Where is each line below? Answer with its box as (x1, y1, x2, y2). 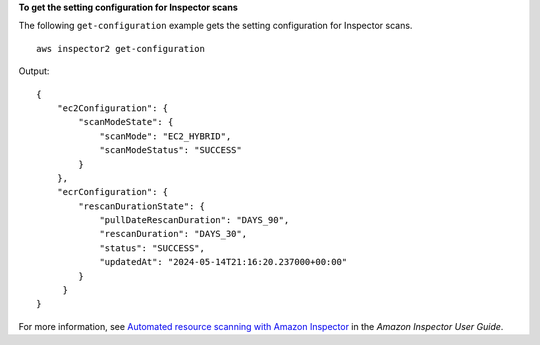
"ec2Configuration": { (56, 102, 169, 114)
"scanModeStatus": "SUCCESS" (99, 145, 242, 156)
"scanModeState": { (78, 116, 174, 128)
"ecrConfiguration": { (56, 186, 169, 198)
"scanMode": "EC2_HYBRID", (99, 130, 232, 142)
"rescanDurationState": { (78, 200, 205, 212)
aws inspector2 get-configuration (36, 43, 205, 54)
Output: (18, 65, 50, 77)
